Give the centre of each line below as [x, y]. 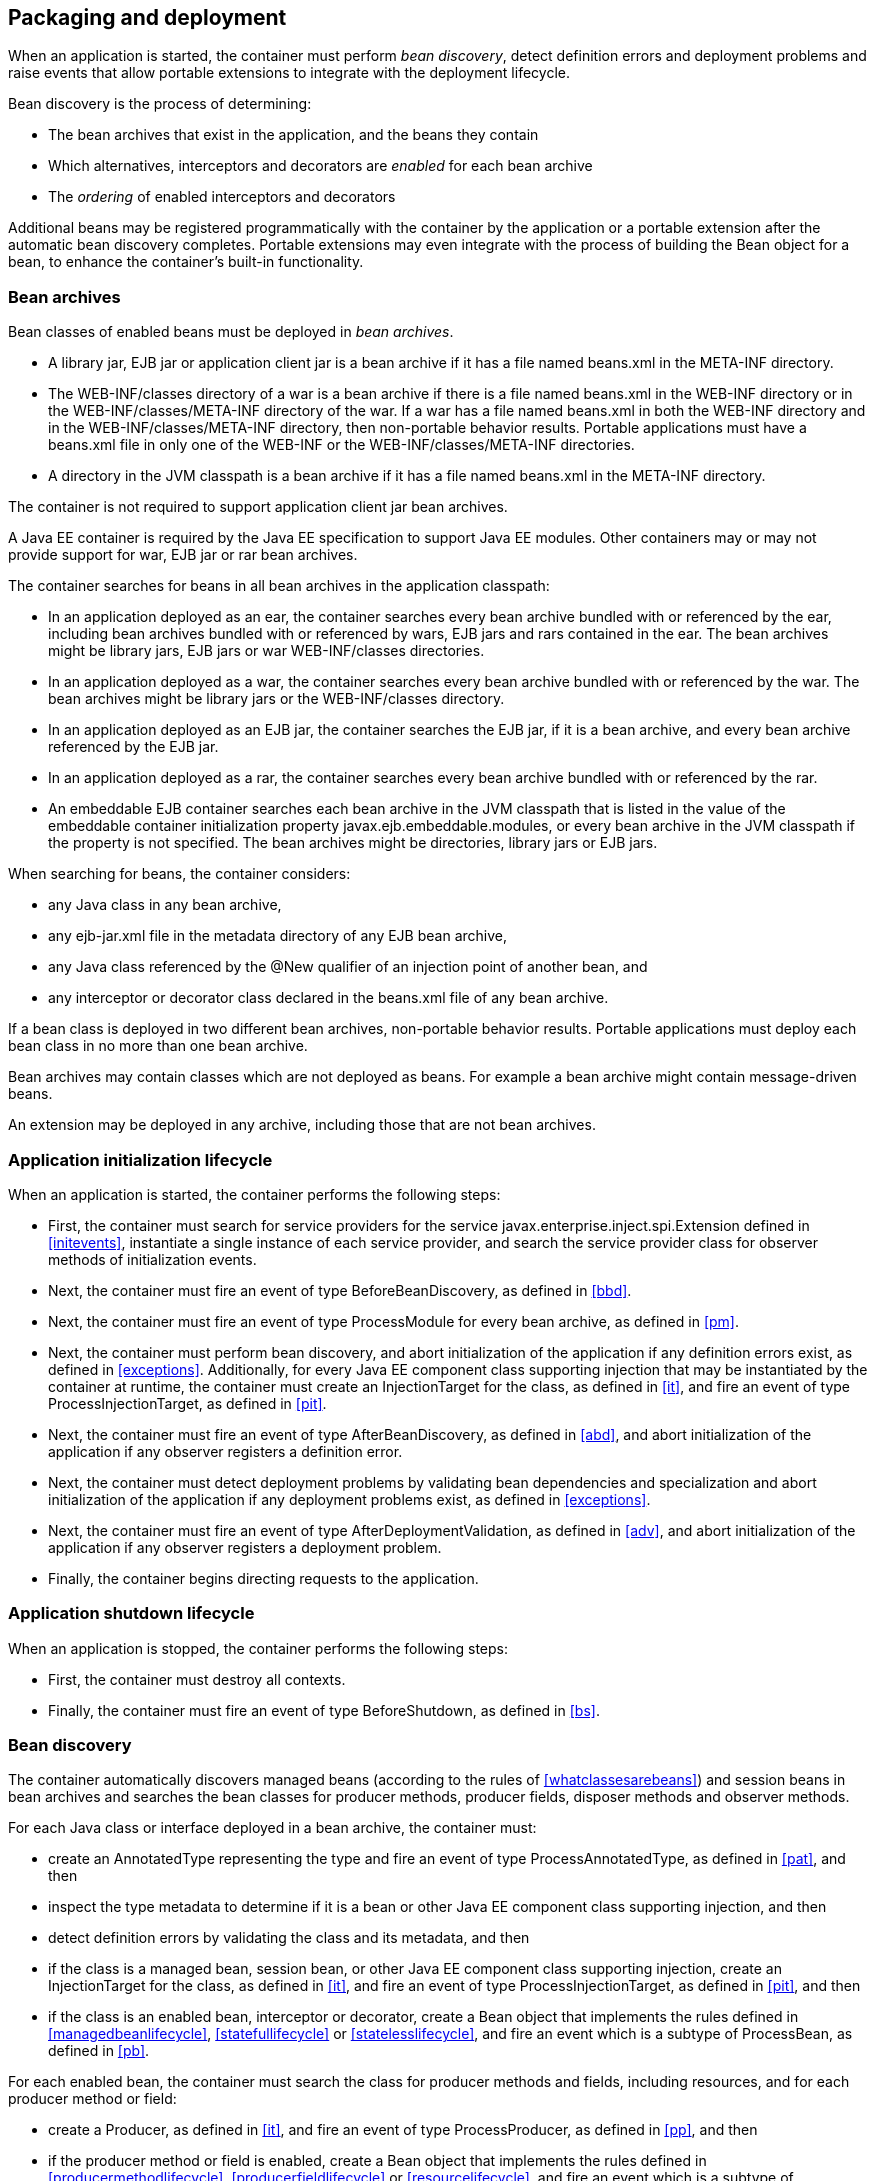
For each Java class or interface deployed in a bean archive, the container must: [272, 1828]
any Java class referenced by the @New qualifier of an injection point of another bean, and [348, 967]
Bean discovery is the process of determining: [160, 104]
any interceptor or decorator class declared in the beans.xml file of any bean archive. [328, 998]
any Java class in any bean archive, [165, 905]
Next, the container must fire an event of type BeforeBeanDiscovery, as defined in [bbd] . [340, 1290]
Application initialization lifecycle [140, 1159]
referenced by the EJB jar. [133, 747]
